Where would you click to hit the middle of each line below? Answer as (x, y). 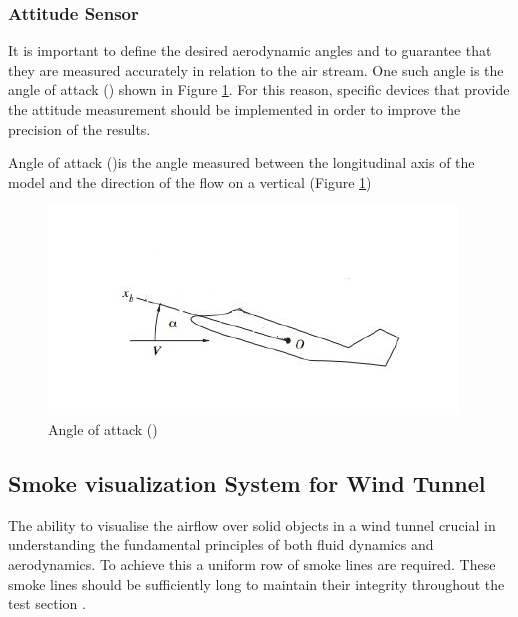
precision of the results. (79, 128)
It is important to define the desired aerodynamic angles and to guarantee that (250, 50)
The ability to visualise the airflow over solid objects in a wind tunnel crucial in (252, 524)
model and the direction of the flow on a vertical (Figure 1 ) (190, 181)
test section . (47, 603)
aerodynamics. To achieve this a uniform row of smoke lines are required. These (252, 563)
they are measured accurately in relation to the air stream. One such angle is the (256, 69)
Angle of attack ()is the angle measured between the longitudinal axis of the (241, 162)
